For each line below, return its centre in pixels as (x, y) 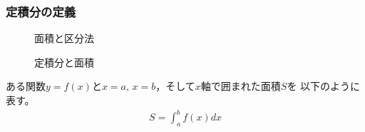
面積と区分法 (64, 38)
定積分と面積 (64, 62)
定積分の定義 (41, 11)
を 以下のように (324, 86)
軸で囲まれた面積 (241, 86)
